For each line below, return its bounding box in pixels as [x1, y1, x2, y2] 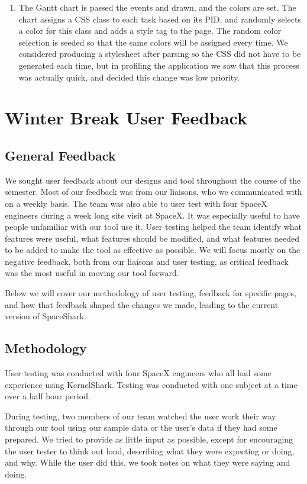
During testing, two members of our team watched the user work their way [5, 409, 276, 422]
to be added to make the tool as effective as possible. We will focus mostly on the [5, 243, 300, 256]
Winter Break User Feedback [5, 105, 247, 130]
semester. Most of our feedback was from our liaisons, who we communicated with [5, 185, 302, 198]
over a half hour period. [5, 390, 91, 402]
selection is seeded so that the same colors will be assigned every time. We [18, 36, 288, 48]
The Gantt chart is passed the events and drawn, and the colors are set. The [18, 1, 296, 13]
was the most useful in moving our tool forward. [5, 267, 179, 279]
